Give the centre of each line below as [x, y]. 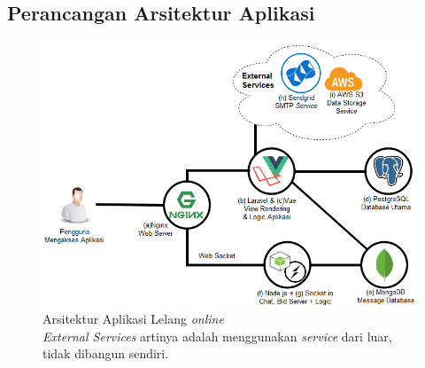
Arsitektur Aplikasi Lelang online [133, 319]
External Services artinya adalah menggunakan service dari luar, [217, 336]
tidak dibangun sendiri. [106, 353]
